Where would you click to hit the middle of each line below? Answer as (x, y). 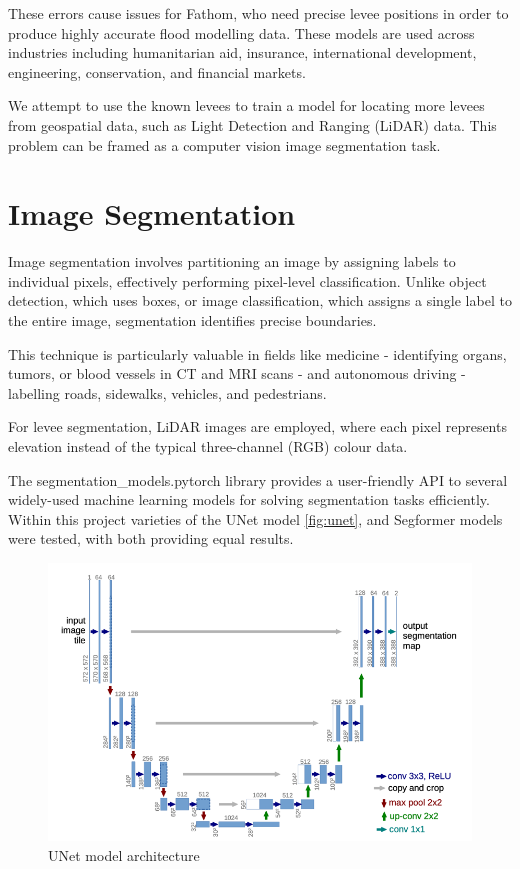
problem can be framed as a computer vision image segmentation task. (224, 144)
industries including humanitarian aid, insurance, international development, (242, 52)
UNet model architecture (124, 854)
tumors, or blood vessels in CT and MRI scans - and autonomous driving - (237, 373)
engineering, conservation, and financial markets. (157, 71)
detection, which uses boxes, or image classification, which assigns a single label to (260, 300)
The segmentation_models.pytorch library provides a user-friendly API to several (258, 479)
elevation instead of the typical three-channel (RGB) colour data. (208, 446)
